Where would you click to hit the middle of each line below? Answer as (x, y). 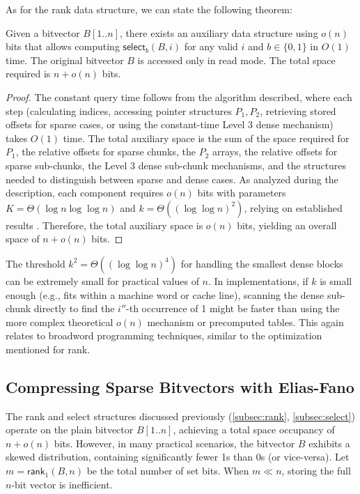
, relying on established (293, 207)
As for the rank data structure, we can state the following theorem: (149, 9)
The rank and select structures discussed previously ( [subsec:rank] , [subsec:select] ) (181, 416)
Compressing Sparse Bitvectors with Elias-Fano (180, 386)
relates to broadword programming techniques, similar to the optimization (164, 335)
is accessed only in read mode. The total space (236, 60)
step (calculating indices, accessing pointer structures (119, 110)
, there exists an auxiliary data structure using (219, 32)
